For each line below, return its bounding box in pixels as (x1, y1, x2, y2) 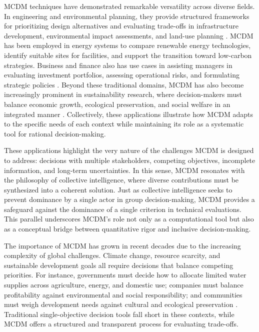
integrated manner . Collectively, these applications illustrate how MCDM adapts (4, 108, 253, 119)
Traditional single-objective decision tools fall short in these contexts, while (4, 308, 234, 319)
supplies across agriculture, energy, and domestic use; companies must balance (4, 279, 243, 290)
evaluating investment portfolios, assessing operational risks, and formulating (4, 69, 239, 80)
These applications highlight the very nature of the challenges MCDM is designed (4, 145, 254, 155)
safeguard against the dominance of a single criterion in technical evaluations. (4, 203, 241, 214)
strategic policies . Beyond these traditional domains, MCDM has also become (4, 79, 244, 89)
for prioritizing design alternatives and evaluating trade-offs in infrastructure (4, 20, 238, 31)
